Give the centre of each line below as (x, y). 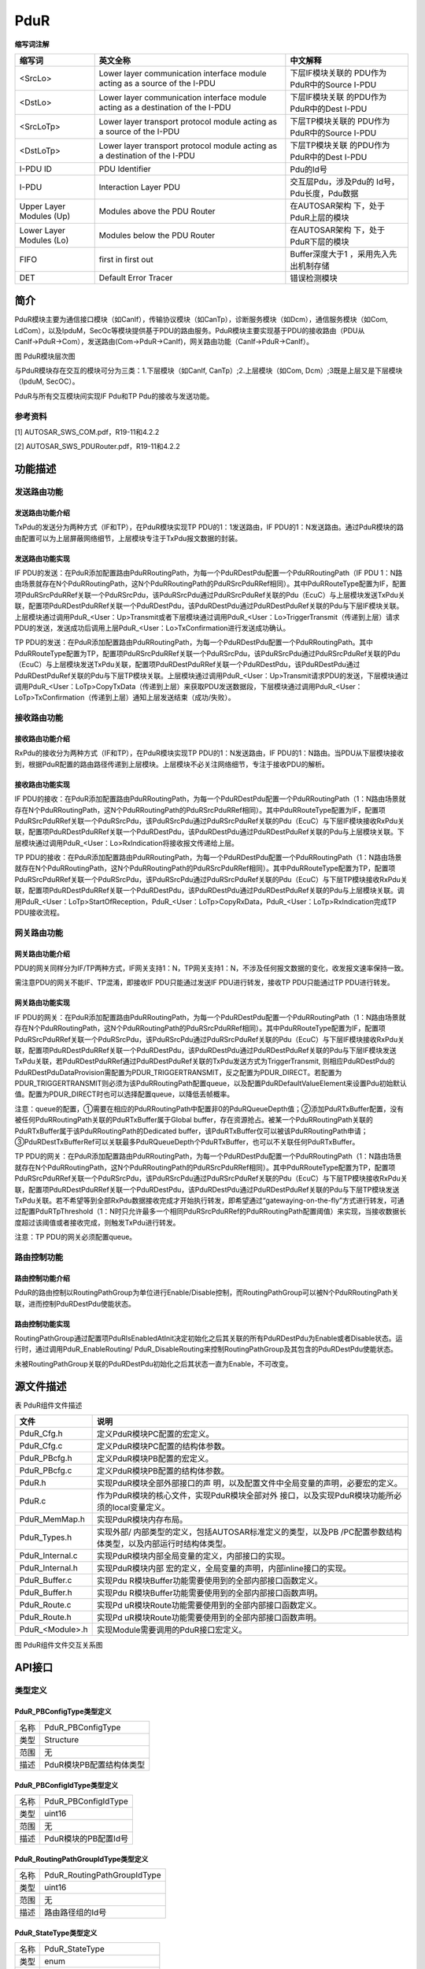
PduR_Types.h (46, 1537)
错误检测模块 (314, 278)
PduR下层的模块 (320, 242)
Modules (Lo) (44, 240)
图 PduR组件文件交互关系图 (59, 1645)
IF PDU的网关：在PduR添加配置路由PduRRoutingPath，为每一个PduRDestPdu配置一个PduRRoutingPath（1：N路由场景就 (210, 1017)
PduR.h (33, 1482)
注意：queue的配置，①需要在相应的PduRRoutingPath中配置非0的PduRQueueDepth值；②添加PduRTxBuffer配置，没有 (209, 1109)
